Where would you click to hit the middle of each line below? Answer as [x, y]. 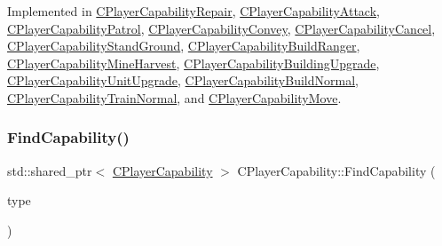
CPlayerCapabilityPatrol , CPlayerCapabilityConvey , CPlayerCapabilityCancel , [221, 28]
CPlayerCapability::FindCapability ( [336, 170]
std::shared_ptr [50, 170]
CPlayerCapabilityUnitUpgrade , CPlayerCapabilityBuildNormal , [183, 80]
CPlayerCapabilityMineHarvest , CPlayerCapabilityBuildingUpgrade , [193, 63]
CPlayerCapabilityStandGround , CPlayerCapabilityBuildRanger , [184, 46]
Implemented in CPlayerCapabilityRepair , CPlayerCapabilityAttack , [193, 11]
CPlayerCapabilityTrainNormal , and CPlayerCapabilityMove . [174, 97]
